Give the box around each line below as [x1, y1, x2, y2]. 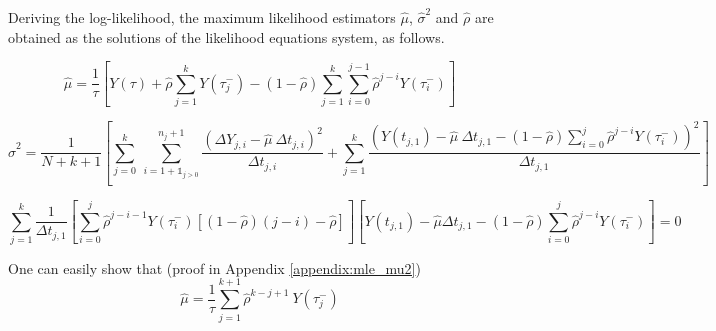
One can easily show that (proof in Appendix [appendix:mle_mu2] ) [8, 257, 421, 278]
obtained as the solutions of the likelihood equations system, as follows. [8, 26, 445, 47]
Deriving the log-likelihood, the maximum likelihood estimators [8, 7, 396, 27]
